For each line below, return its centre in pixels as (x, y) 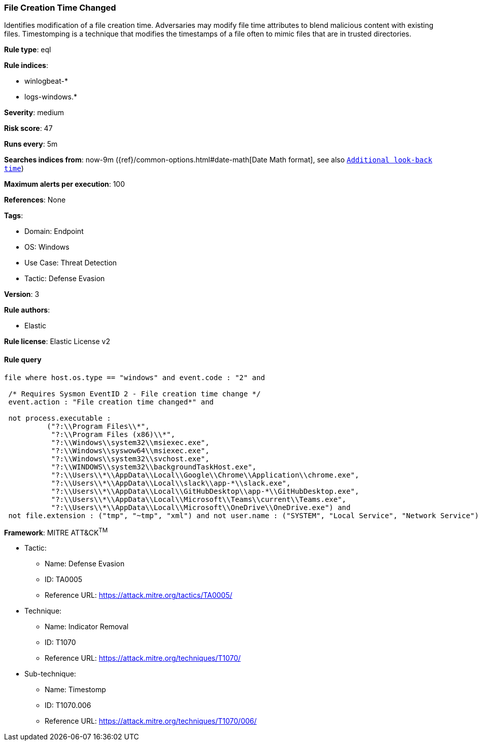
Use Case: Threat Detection (71, 263)
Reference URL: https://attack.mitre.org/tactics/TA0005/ (139, 595)
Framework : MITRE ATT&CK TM (56, 532)
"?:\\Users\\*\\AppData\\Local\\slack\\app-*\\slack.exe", (171, 483)
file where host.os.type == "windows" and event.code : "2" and (135, 377)
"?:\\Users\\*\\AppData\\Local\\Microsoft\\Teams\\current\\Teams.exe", (199, 499)
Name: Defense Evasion (85, 564)
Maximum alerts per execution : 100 (65, 184)
